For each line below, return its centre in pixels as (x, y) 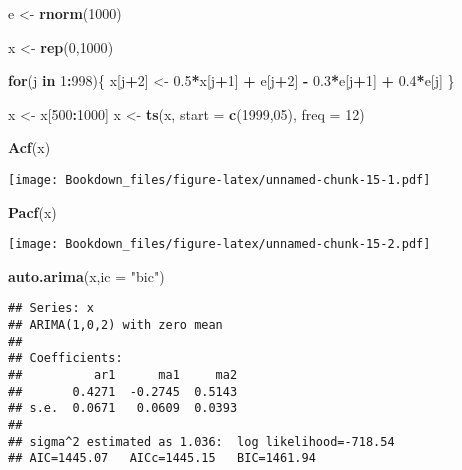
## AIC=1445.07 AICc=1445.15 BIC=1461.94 (162, 458)
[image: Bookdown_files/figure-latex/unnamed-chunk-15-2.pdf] (219, 244)
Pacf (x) (32, 211)
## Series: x (51, 308)
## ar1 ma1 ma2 (123, 375)
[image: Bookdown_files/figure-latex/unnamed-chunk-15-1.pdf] (219, 179)
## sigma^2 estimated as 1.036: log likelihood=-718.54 (201, 441)
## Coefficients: (65, 358)
